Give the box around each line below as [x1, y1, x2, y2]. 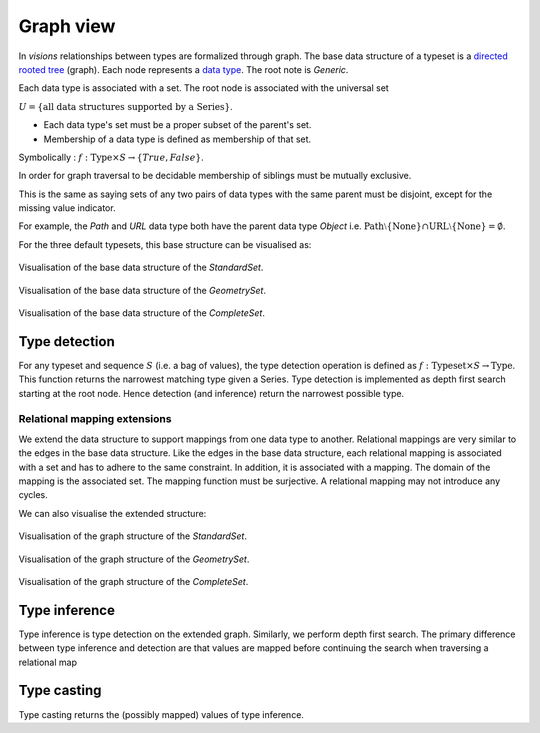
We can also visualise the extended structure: [18, 507, 207, 519]
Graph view [18, 15, 116, 37]
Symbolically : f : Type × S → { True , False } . [18, 151, 204, 163]
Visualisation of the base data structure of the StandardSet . [18, 261, 264, 274]
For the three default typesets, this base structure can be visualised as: [18, 238, 312, 250]
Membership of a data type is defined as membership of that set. [43, 133, 312, 145]
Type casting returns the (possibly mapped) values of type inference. [18, 708, 305, 720]
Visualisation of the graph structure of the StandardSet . [18, 530, 247, 542]
